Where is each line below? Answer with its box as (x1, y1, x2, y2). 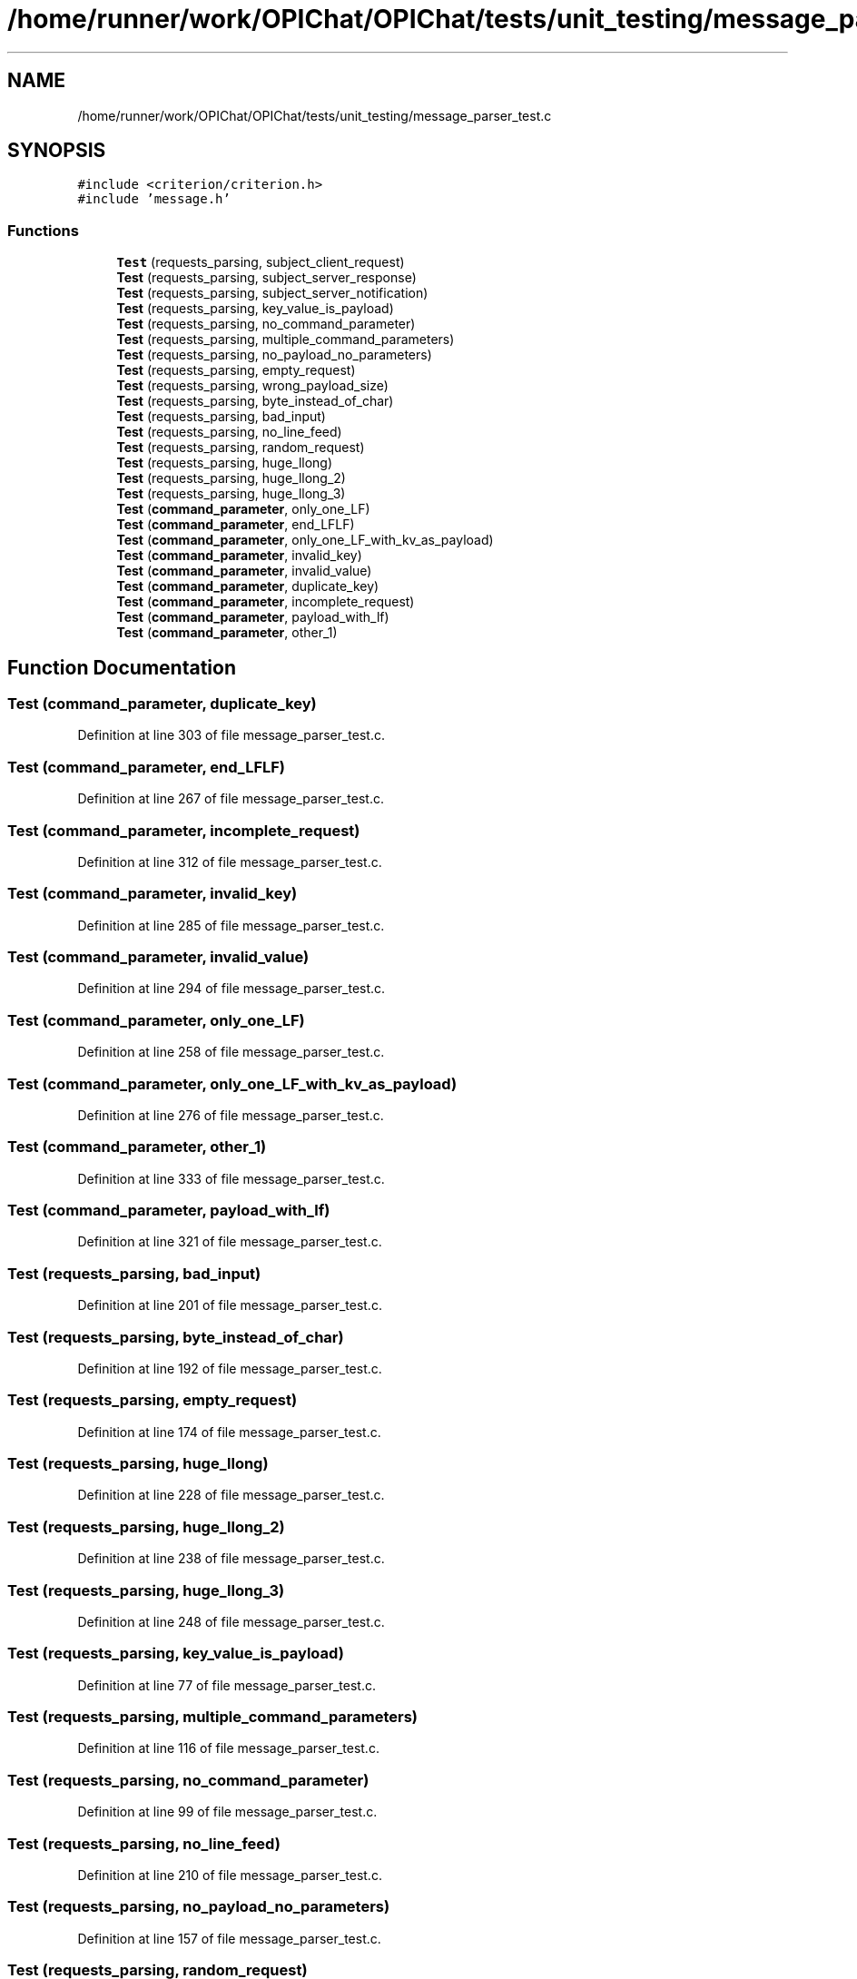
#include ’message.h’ (77, 192, 231, 207)
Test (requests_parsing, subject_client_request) (116, 254, 405, 271)
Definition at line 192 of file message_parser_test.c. (77, 1360, 382, 1376)
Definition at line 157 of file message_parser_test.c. (77, 1930, 381, 1946)
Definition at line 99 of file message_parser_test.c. (77, 1804, 378, 1820)
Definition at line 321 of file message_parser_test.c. (77, 1234, 382, 1250)
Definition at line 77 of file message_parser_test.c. (77, 1677, 376, 1693)
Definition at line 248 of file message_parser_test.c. (77, 1613, 385, 1629)
